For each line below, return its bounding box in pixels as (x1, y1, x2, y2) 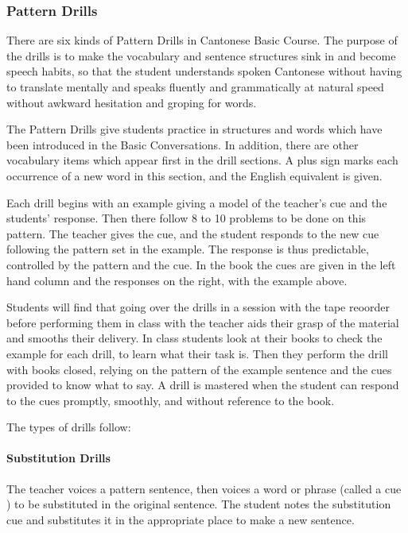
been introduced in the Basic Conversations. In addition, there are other (6, 136, 359, 153)
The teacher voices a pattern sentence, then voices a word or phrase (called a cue (6, 480, 402, 496)
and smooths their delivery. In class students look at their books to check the (6, 330, 383, 346)
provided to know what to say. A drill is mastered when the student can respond (6, 377, 399, 393)
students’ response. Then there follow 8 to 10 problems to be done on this (6, 210, 367, 226)
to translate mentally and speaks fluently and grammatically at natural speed (6, 79, 384, 95)
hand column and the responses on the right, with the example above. (6, 272, 348, 288)
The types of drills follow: (6, 419, 131, 435)
